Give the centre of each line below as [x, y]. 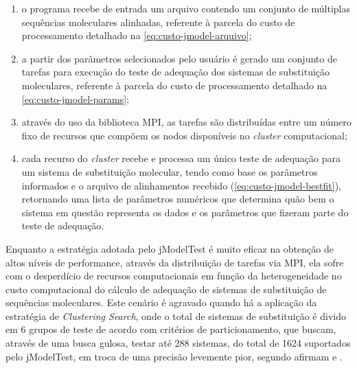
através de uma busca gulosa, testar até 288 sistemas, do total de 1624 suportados [178, 343]
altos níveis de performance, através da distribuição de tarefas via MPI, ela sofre [175, 262]
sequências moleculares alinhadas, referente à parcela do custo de [158, 22]
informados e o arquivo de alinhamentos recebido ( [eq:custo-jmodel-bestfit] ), [181, 185]
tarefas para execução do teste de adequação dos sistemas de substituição [176, 72]
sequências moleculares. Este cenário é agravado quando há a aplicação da [161, 302]
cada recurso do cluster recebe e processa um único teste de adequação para [181, 158]
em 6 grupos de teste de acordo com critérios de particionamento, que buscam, [171, 329]
